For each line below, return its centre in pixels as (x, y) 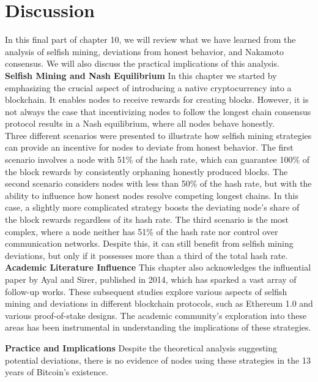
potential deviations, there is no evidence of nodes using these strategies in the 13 (158, 360)
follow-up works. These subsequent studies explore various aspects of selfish (146, 291)
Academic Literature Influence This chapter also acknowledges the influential (158, 267)
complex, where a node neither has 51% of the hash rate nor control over (142, 231)
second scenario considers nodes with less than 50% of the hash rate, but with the (158, 183)
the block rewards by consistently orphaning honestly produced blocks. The (146, 171)
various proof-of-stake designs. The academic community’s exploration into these (156, 315)
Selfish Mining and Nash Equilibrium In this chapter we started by (141, 75)
